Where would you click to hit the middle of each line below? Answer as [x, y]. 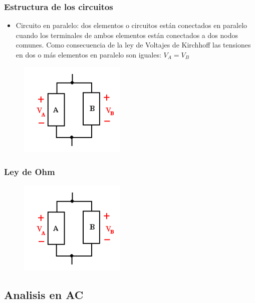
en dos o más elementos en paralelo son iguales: [88, 54]
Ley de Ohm [30, 171]
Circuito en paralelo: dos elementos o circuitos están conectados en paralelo [132, 25]
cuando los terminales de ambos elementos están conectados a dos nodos [127, 35]
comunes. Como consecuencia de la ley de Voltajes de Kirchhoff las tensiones [133, 45]
